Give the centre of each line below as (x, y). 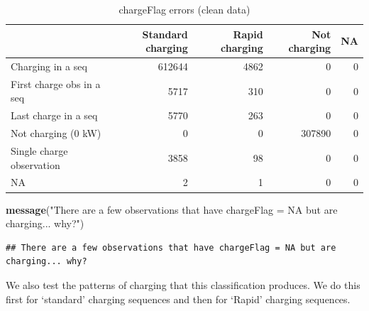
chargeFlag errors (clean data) (184, 9)
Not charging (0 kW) (56, 133)
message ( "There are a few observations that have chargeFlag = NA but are (172, 209)
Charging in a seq (49, 66)
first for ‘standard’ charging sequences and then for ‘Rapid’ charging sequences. (178, 299)
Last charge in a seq (54, 115)
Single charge (39, 151)
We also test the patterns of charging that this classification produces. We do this (183, 284)
